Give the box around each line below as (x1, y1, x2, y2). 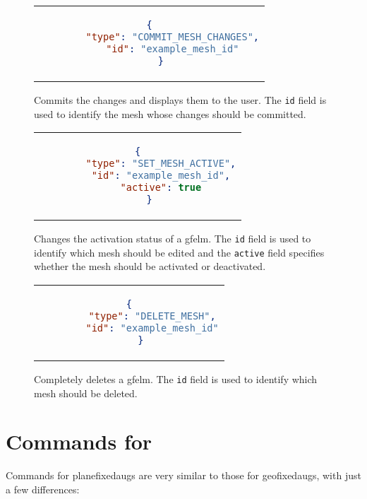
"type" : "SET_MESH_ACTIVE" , (85, 158, 236, 170)
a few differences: (6, 481, 80, 496)
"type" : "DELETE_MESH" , (88, 310, 216, 322)
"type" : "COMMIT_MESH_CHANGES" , (85, 30, 260, 42)
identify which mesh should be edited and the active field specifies (34, 245, 325, 259)
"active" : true (120, 182, 202, 194)
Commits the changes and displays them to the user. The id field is (34, 92, 327, 107)
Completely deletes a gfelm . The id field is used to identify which (34, 371, 318, 386)
